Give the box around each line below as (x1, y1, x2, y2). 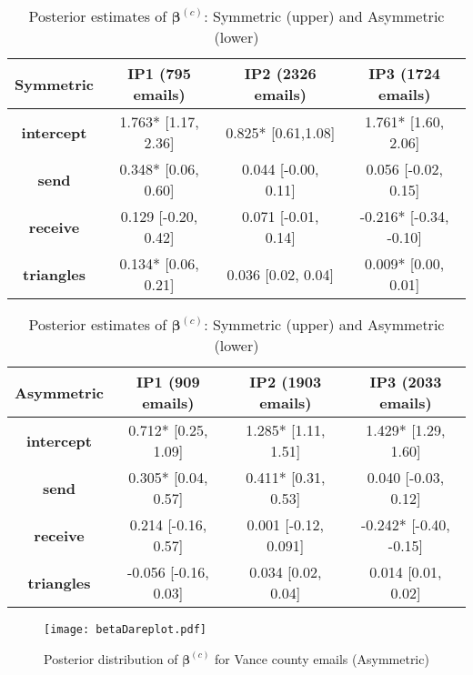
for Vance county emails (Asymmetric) (215, 649, 429, 668)
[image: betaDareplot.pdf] (44, 623, 206, 636)
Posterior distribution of (44, 649, 178, 668)
